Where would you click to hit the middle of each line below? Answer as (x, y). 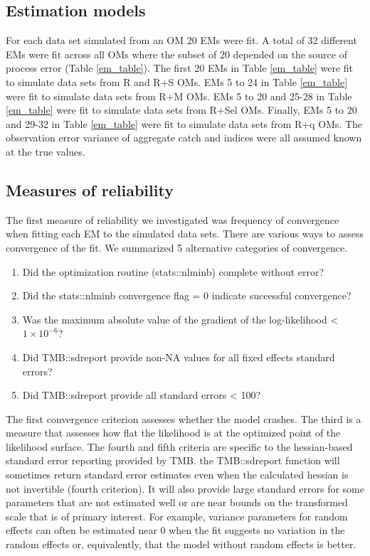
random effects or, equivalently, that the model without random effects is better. (181, 544)
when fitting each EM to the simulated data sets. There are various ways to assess (185, 234)
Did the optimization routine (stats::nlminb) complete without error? (173, 271)
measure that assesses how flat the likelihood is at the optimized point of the (173, 433)
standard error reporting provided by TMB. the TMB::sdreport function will (173, 460)
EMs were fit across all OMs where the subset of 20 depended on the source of (176, 54)
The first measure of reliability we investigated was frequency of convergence (173, 219)
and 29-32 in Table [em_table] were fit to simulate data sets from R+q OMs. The (184, 123)
